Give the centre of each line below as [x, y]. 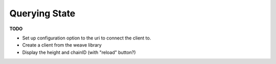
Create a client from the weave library [62, 45]
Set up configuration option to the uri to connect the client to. [87, 38]
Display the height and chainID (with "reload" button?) [79, 52]
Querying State [42, 13]
